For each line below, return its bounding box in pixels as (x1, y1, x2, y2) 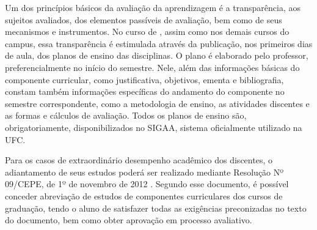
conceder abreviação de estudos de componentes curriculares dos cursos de (5, 189, 283, 202)
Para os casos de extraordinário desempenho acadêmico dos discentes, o (5, 154, 272, 166)
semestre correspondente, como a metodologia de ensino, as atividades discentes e (5, 97, 310, 109)
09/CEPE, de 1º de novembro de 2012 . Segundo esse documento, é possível (5, 177, 289, 190)
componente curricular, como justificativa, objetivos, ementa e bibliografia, (5, 73, 284, 86)
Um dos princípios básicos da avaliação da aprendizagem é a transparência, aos (5, 1, 301, 13)
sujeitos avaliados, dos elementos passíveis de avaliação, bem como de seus (5, 13, 282, 26)
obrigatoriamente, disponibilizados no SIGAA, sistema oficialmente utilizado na (5, 121, 302, 133)
